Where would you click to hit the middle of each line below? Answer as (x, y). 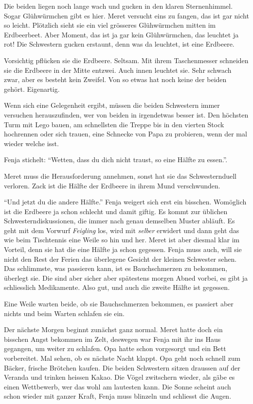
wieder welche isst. (31, 143)
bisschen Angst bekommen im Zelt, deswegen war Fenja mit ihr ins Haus (112, 339)
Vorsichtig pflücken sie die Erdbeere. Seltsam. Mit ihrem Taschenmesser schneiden (126, 60)
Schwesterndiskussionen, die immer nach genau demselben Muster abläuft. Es (119, 221)
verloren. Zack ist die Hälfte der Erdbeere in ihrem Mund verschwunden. (112, 185)
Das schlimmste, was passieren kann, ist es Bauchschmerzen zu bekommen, (116, 268)
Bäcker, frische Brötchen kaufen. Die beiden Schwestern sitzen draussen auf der (122, 367)
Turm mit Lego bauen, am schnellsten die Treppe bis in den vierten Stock (114, 124)
